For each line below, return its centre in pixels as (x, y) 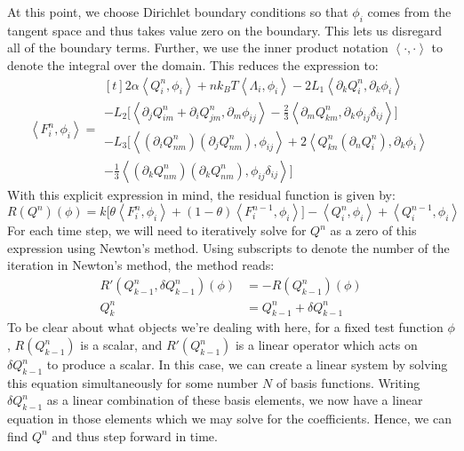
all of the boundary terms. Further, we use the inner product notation (198, 47)
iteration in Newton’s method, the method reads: (141, 265)
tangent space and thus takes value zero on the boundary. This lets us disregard (225, 30)
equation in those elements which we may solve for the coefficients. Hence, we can (229, 419)
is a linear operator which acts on (326, 345)
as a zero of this (373, 230)
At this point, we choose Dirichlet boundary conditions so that (178, 12)
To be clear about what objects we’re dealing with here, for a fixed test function (225, 327)
